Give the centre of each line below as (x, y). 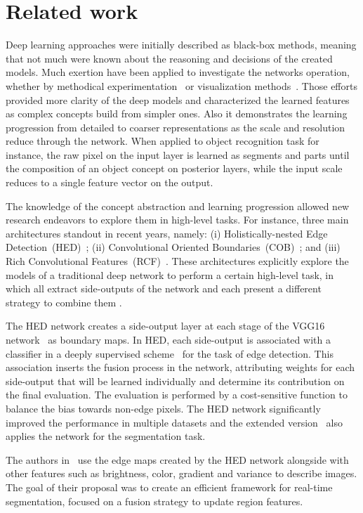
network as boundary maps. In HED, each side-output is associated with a (168, 339)
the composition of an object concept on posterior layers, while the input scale (174, 168)
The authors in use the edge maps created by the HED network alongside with (177, 459)
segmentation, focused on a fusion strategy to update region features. (154, 501)
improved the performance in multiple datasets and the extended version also (174, 422)
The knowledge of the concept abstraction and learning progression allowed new (178, 206)
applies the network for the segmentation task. (106, 436)
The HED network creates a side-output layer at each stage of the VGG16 (165, 326)
